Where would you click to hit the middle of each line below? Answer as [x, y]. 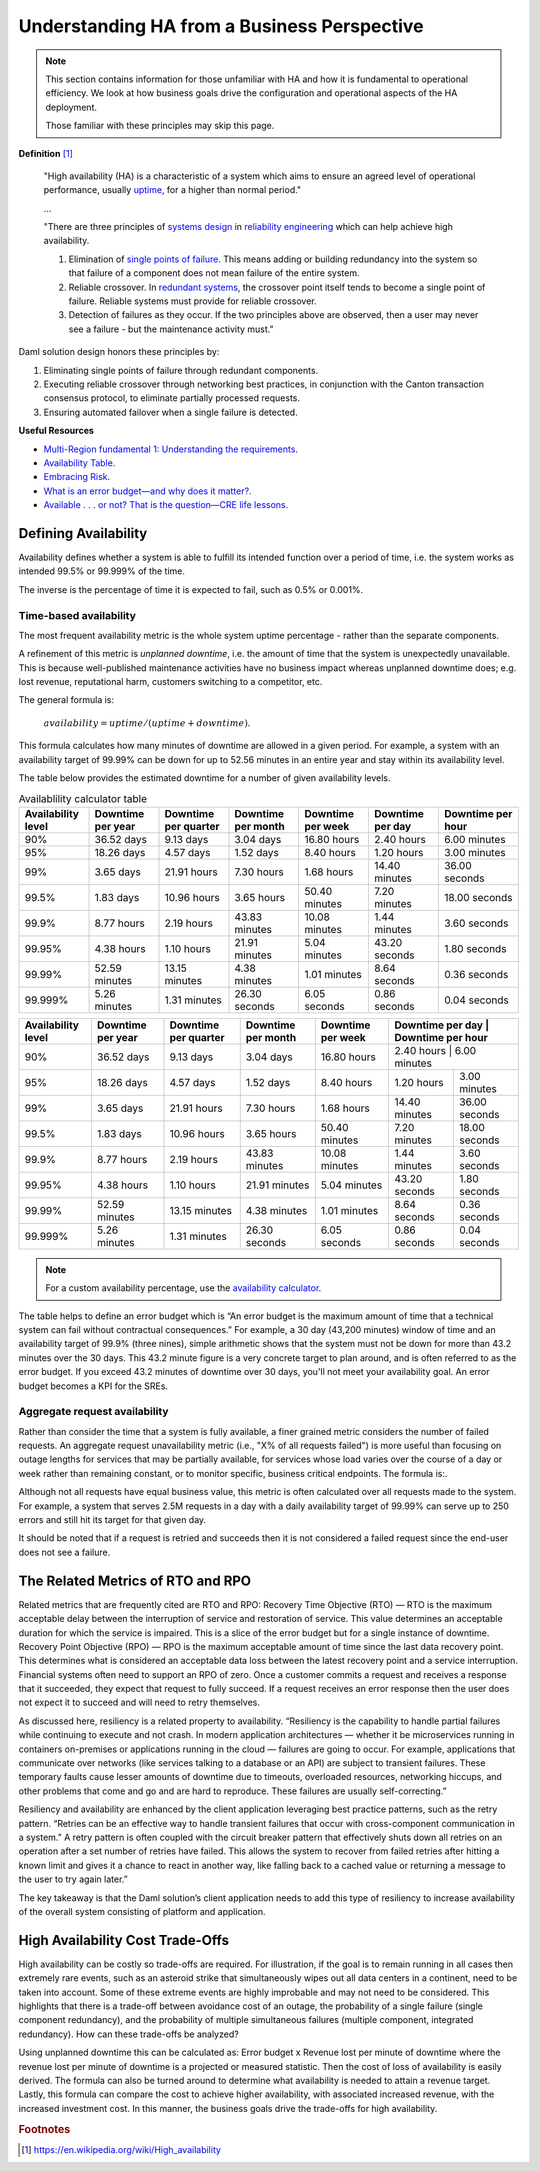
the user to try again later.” [73, 1879]
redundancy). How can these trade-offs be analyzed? [128, 2034]
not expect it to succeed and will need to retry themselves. [139, 1702]
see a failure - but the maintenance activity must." [171, 329]
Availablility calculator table [83, 798]
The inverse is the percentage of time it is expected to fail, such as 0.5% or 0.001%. [191, 589]
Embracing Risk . [77, 477]
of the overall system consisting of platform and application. [142, 1911]
